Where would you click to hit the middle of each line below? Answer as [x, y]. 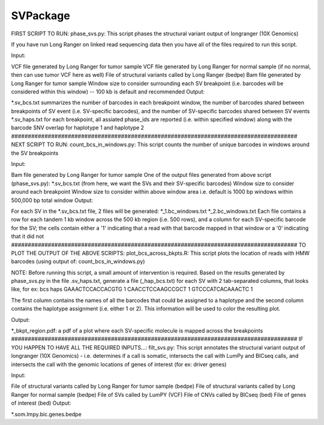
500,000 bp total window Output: [52, 200]
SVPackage [40, 16]
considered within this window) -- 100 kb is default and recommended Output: [108, 91]
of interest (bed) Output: [41, 403]
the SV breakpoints [35, 153]
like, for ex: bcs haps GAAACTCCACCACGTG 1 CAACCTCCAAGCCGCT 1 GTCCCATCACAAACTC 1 [132, 289]
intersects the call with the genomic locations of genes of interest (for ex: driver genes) [119, 364]
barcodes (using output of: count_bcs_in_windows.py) [78, 261]
